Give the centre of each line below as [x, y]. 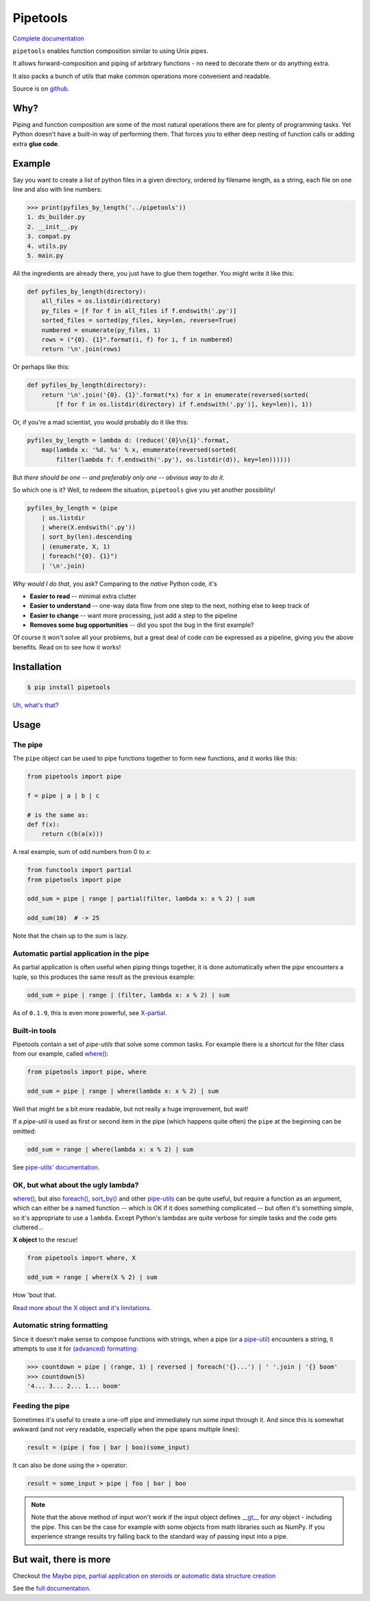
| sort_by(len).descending [87, 537]
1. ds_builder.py [56, 217]
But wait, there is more [62, 1560]
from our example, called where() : [61, 1054]
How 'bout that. [35, 1295]
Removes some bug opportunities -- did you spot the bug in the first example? [142, 625]
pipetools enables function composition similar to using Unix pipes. [111, 51]
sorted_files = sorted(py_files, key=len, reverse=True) [139, 320]
